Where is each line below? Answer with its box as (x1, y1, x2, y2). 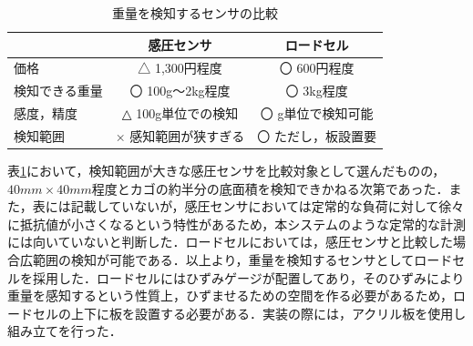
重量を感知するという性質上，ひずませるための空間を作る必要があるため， (7, 286, 453, 305)
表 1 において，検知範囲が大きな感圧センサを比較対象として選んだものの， (7, 161, 446, 180)
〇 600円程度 (279, 58, 355, 77)
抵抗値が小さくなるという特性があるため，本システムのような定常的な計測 (19, 214, 466, 233)
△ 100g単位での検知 (121, 104, 239, 123)
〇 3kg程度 (285, 81, 348, 100)
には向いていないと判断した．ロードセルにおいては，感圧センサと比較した (7, 232, 453, 251)
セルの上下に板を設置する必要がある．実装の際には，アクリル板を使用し (32, 303, 467, 322)
